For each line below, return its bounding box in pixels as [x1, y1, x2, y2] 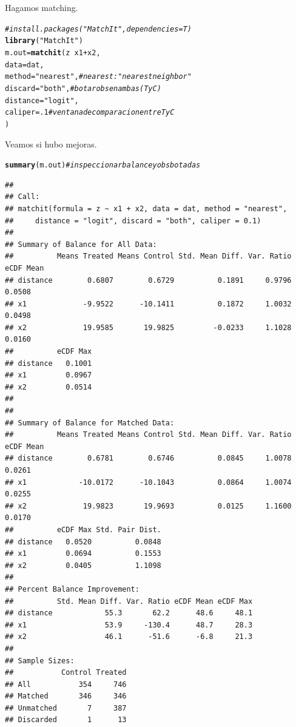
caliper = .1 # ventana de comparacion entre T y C [5, 108, 175, 117]
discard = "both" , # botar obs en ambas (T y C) [5, 84, 161, 93]
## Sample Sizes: [5, 656, 75, 665]
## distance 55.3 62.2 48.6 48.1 [5, 609, 253, 618]
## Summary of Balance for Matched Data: [5, 418, 175, 427]
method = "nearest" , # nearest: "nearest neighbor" [5, 72, 192, 81]
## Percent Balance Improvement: [5, 584, 140, 593]
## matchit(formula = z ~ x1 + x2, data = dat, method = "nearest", [5, 204, 288, 213]
